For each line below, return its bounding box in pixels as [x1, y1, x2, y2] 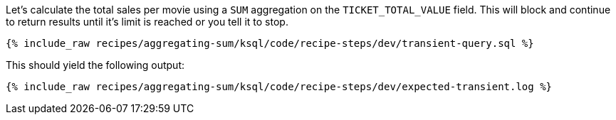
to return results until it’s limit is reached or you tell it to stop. [6, 16, 288, 28]
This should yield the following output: [6, 59, 185, 71]
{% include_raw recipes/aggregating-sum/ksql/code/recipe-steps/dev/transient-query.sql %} [6, 38, 534, 49]
